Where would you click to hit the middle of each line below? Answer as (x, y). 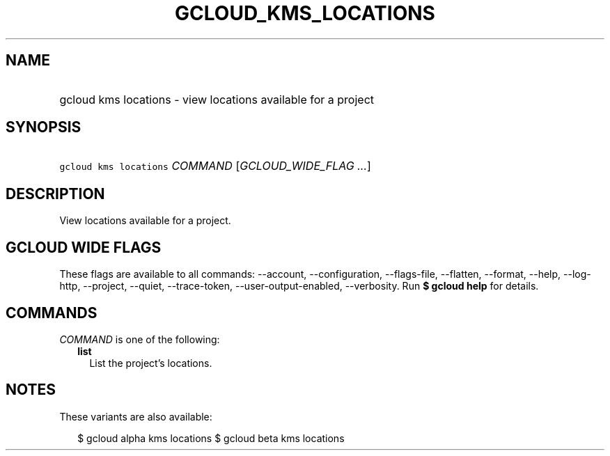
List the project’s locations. (151, 363)
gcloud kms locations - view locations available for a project (217, 99)
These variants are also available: (136, 416)
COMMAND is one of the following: (140, 339)
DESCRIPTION (55, 194)
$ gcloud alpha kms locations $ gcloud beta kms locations (211, 438)
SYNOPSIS (44, 127)
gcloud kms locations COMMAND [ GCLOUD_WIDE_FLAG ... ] (215, 166)
